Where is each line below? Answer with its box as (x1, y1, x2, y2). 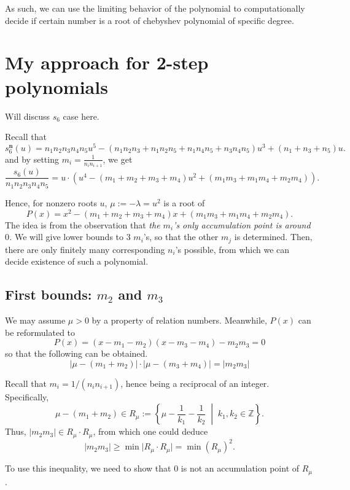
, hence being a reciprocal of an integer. (120, 376, 270, 389)
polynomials (5, 74, 108, 99)
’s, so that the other (143, 230, 219, 243)
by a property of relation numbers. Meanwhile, (91, 314, 267, 327)
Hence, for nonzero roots (5, 196, 97, 209)
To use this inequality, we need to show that (5, 462, 171, 475)
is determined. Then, (234, 230, 313, 243)
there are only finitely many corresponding (5, 243, 165, 255)
